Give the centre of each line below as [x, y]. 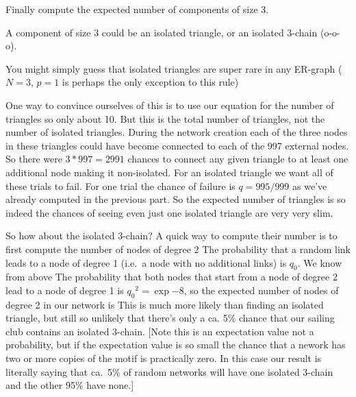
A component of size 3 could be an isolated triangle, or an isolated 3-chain [162, 32]
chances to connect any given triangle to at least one [238, 159]
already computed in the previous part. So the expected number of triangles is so [176, 199]
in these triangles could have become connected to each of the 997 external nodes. [177, 145]
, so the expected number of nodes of [261, 290]
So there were [34, 159]
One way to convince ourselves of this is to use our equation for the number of [170, 105]
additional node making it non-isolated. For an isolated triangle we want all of [169, 172]
